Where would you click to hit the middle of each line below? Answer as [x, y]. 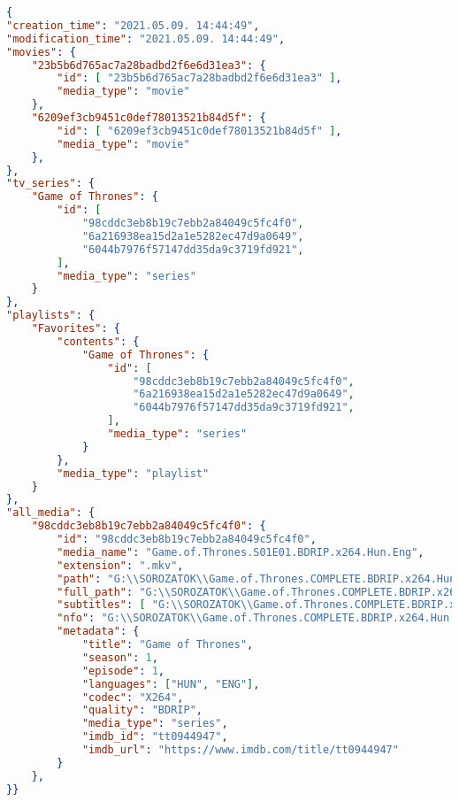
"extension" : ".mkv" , [120, 565]
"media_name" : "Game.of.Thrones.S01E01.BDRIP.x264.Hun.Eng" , [241, 552]
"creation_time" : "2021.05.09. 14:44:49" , [133, 25]
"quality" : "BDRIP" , [142, 710]
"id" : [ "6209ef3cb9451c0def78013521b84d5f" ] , [199, 131]
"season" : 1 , [120, 657]
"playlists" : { [51, 316]
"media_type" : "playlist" [133, 473]
